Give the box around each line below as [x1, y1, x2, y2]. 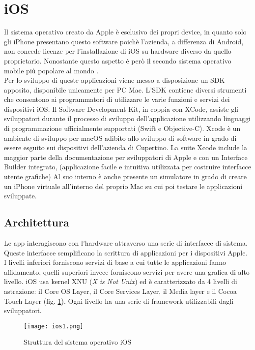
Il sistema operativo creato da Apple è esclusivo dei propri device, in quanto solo [4, 27, 247, 37]
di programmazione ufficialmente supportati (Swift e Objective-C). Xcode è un [4, 123, 241, 133]
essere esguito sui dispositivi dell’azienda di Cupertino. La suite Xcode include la [4, 142, 248, 153]
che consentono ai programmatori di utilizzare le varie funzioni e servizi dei [4, 94, 230, 104]
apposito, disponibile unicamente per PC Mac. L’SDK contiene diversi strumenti [4, 84, 247, 95]
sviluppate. [4, 191, 37, 201]
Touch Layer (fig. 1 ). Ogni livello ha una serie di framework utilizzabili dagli [4, 295, 234, 306]
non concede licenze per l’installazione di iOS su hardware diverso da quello [4, 46, 231, 56]
